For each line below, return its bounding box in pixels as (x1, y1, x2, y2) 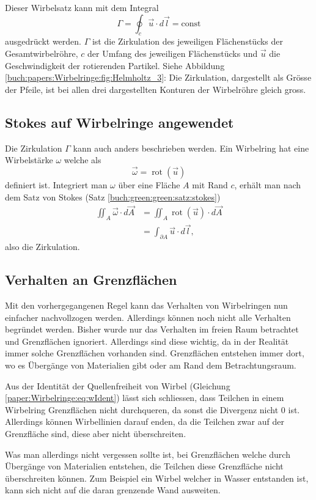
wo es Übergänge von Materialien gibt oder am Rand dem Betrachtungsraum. (5, 359, 296, 372)
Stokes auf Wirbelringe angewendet (5, 112, 234, 131)
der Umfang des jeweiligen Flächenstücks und (87, 46, 258, 59)
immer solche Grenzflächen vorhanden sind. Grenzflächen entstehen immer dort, (5, 347, 304, 359)
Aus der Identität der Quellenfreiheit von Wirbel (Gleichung (5, 379, 230, 392)
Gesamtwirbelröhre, (5, 46, 78, 59)
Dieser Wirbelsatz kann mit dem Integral (5, 1, 159, 13)
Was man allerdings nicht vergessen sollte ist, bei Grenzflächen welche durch (5, 447, 290, 460)
